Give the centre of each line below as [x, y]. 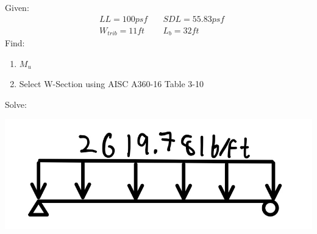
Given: [17, 7]
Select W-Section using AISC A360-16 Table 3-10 [112, 84]
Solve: [16, 104]
